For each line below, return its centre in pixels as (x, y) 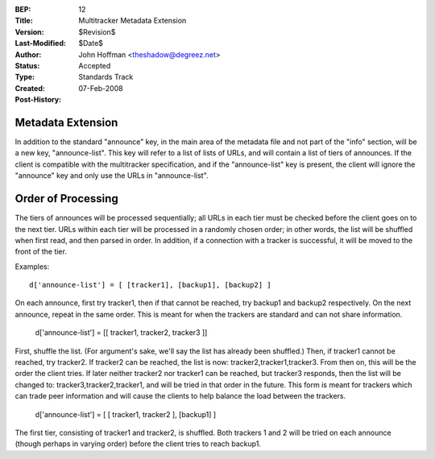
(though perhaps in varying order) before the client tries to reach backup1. (138, 444)
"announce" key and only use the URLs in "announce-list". (112, 176)
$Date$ (91, 43)
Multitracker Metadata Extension (133, 21)
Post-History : (38, 100)
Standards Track (106, 77)
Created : (30, 88)
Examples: (32, 267)
